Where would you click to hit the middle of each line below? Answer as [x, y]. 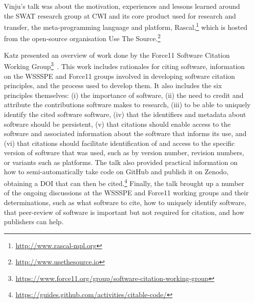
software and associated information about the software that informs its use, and [125, 133]
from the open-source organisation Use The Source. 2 [82, 38]
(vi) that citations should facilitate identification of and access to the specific [119, 143]
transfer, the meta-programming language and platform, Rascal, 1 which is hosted [126, 26]
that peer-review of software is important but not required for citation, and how [124, 212]
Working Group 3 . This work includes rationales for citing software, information [125, 65]
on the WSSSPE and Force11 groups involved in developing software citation [120, 76]
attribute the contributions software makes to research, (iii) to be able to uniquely [127, 105]
